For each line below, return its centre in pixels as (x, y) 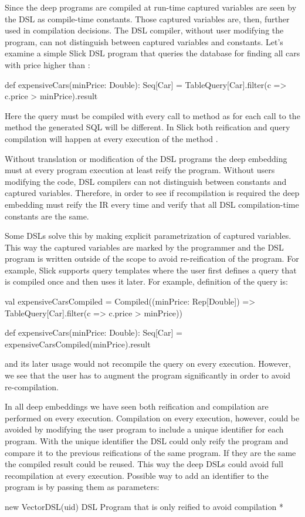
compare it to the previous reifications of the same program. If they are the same (150, 452)
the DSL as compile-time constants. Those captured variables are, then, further (147, 18)
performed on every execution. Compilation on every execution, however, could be (152, 418)
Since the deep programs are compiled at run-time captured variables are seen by (151, 7)
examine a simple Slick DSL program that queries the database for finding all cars (152, 53)
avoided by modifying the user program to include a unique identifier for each (144, 429)
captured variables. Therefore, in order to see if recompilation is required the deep (152, 193)
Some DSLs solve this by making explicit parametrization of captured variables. (148, 236)
